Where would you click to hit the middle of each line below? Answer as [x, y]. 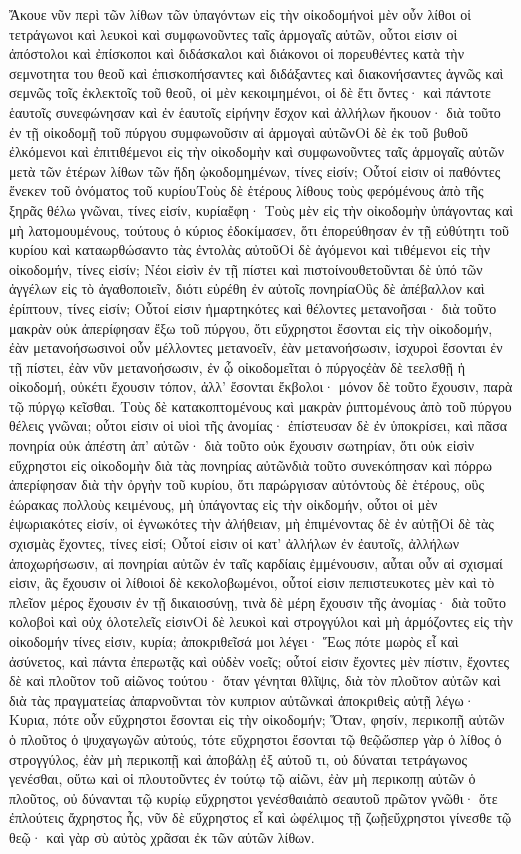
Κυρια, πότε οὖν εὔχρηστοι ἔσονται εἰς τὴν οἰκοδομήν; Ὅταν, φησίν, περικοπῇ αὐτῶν [257, 719]
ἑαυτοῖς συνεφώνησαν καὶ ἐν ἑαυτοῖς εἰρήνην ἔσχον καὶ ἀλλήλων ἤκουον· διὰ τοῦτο [255, 111]
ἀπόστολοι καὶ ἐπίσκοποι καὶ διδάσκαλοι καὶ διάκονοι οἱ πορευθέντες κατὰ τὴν [236, 53]
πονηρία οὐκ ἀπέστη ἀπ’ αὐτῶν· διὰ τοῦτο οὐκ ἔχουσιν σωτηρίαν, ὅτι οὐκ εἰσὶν [242, 445]
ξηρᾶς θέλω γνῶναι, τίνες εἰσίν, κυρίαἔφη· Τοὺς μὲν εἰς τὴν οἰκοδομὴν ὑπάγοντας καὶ [261, 209]
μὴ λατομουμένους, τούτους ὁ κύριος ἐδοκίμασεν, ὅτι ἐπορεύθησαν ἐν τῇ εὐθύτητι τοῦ [259, 229]
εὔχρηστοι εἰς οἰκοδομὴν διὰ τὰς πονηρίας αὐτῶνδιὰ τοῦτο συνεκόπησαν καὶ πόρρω [250, 464]
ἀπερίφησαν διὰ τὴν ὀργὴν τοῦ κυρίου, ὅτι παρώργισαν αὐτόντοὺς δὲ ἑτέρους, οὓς [247, 484]
